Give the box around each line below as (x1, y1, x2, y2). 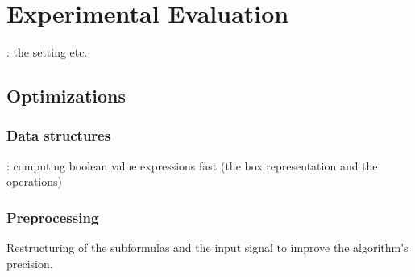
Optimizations (6, 83, 127, 108)
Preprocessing (6, 207, 99, 227)
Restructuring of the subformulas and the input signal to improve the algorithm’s (6, 239, 409, 256)
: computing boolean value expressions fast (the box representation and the (6, 157, 378, 174)
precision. (6, 254, 53, 271)
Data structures (6, 125, 111, 145)
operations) (6, 173, 62, 190)
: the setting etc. (6, 44, 88, 61)
